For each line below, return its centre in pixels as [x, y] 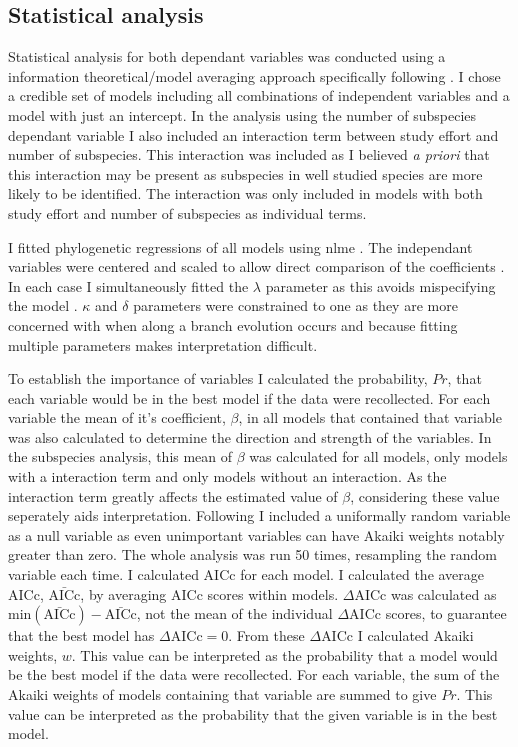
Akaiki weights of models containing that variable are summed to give [222, 694]
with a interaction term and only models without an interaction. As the [227, 476]
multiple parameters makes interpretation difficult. [163, 344]
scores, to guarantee [446, 613]
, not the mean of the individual [234, 613]
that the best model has [81, 635]
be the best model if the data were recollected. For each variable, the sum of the [254, 674]
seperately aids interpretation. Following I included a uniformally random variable [259, 515]
